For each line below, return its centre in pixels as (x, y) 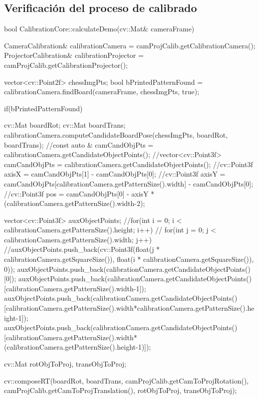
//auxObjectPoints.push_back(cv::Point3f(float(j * (82, 249)
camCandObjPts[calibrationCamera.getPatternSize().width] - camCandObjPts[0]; (129, 183)
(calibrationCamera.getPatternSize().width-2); (75, 203)
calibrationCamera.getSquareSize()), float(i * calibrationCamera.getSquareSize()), (129, 259)
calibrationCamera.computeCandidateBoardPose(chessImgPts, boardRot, (116, 134)
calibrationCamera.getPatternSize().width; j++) (78, 239)
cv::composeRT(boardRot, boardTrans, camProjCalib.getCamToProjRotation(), (127, 380)
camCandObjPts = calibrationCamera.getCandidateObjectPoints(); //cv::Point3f (129, 164)
